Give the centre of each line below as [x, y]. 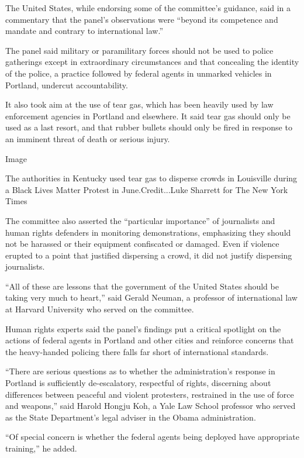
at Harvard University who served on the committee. [100, 309]
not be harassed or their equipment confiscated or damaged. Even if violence [142, 244]
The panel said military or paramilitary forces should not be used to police [139, 50]
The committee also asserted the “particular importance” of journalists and [140, 220]
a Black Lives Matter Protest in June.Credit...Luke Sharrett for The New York [147, 189]
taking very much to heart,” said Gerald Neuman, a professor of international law [151, 297]
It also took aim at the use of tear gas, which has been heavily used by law [139, 104]
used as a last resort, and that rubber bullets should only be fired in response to [149, 127]
